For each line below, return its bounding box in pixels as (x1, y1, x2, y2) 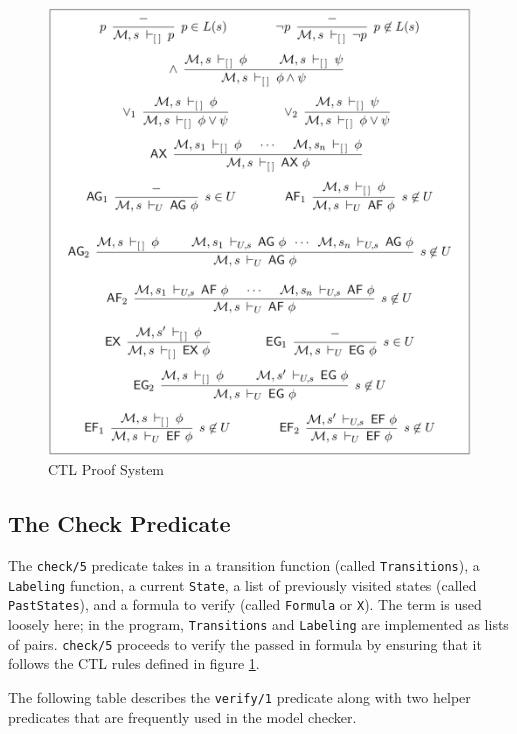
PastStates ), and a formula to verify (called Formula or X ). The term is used (8, 594, 482, 615)
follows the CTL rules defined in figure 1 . (8, 653, 260, 674)
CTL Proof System (48, 459, 165, 480)
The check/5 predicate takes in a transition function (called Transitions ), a (8, 554, 480, 575)
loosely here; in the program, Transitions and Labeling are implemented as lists (8, 613, 509, 634)
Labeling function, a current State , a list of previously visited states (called (8, 574, 477, 595)
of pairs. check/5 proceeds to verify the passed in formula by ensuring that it (8, 633, 482, 654)
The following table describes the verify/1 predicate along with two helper (8, 686, 471, 707)
